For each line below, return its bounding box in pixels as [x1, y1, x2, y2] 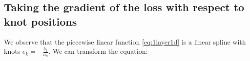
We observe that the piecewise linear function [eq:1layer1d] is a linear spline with [4, 36, 246, 46]
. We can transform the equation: [48, 46, 148, 56]
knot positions [4, 14, 77, 29]
